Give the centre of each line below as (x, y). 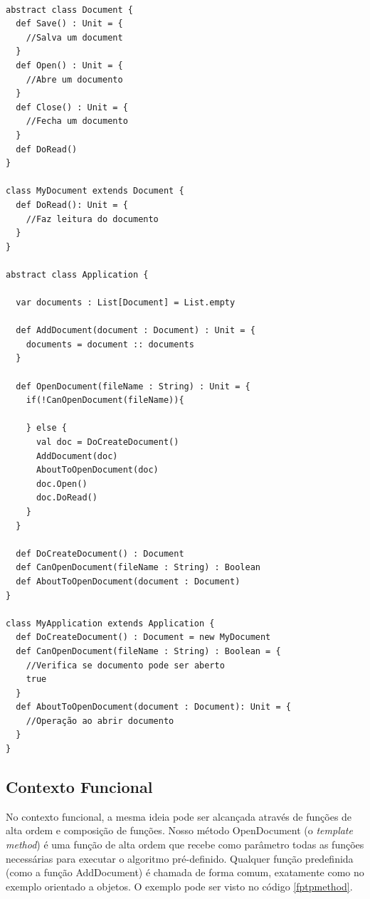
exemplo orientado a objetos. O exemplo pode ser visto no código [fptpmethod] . (179, 886)
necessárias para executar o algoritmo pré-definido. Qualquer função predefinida (180, 858)
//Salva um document (74, 37)
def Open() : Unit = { (69, 65)
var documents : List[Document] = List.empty (126, 303)
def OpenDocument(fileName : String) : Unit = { (133, 386)
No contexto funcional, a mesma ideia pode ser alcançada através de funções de (179, 816)
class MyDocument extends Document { (95, 191)
